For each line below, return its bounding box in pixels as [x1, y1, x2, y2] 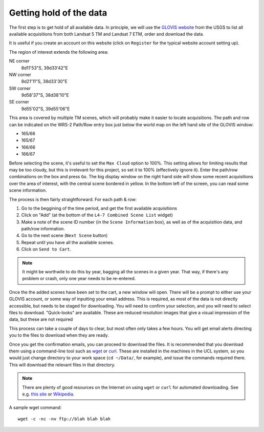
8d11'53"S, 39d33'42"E [21, 65, 68, 71]
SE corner [9, 99, 29, 105]
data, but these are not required [9, 316, 73, 322]
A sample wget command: [9, 405, 62, 411]
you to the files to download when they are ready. [9, 332, 109, 338]
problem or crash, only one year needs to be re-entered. [22, 276, 136, 282]
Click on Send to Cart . [21, 247, 71, 252]
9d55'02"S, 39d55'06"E [21, 105, 70, 112]
